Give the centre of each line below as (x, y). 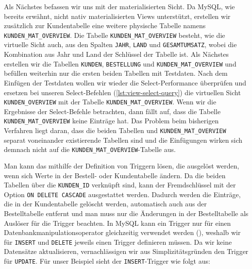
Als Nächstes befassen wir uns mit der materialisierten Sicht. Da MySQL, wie (119, 6)
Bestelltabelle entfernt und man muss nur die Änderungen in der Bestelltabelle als (126, 213)
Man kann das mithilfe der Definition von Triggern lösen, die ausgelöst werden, (122, 165)
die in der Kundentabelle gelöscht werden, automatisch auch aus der (105, 204)
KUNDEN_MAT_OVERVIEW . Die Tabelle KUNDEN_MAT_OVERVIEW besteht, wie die (115, 35)
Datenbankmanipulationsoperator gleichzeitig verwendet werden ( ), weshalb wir (122, 232)
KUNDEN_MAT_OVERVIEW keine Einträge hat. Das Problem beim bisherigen (111, 121)
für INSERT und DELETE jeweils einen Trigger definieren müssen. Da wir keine (118, 242)
